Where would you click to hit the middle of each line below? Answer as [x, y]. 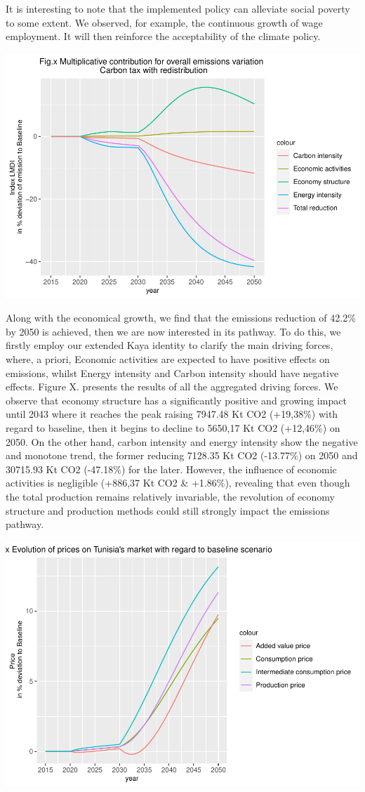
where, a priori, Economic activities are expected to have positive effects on [168, 359]
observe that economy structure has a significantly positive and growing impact [176, 400]
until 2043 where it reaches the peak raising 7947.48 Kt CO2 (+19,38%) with [172, 414]
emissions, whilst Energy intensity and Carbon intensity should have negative [172, 372]
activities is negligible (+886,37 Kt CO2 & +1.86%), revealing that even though [178, 483]
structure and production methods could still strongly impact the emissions [168, 510]
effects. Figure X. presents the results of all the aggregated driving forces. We [172, 387]
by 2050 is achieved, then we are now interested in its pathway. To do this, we [173, 331]
